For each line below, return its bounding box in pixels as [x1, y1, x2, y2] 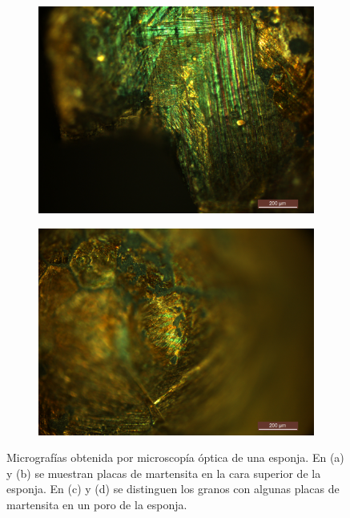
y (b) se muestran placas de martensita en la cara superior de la [6, 464, 321, 481]
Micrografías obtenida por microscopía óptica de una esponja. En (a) [6, 449, 344, 466]
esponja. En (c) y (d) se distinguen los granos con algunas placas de [6, 480, 340, 497]
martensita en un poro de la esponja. [6, 496, 187, 512]
